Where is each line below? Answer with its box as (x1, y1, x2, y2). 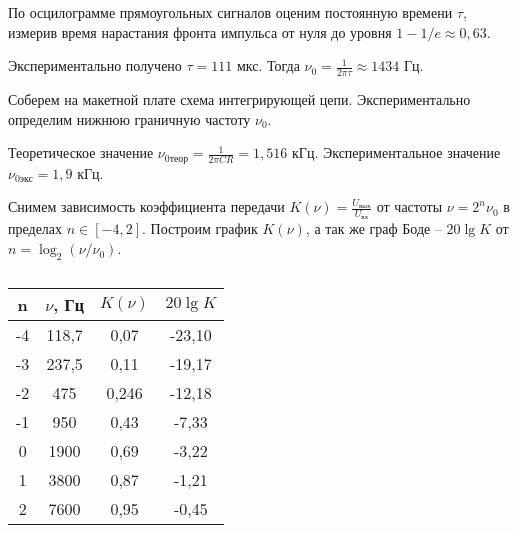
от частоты (376, 196, 443, 217)
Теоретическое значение (8, 142, 154, 163)
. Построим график (142, 218, 258, 239)
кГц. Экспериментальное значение (292, 142, 501, 163)
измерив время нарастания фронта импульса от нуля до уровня (8, 21, 392, 42)
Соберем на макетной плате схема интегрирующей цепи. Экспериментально (8, 89, 471, 110)
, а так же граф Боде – (305, 218, 442, 239)
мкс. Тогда (236, 55, 300, 76)
